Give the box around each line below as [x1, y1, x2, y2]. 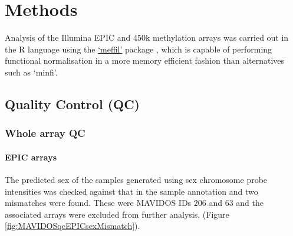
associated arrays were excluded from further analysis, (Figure [5, 208, 229, 220]
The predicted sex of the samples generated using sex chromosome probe [5, 173, 268, 185]
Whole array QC [5, 126, 85, 140]
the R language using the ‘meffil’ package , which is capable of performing [5, 42, 272, 55]
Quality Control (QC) [5, 94, 140, 113]
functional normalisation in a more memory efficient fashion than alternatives [5, 54, 285, 67]
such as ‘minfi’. [5, 65, 58, 78]
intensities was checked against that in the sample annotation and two [5, 185, 258, 197]
